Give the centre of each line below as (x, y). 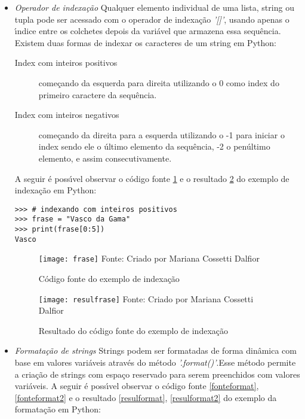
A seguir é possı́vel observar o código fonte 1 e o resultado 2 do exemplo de (152, 178)
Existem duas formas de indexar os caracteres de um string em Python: (145, 42)
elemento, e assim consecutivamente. (105, 158)
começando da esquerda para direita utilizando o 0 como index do (159, 82)
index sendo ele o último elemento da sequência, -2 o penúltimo (154, 146)
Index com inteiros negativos (67, 115)
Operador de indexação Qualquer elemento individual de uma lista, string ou (154, 7)
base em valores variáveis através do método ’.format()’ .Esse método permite (155, 362)
